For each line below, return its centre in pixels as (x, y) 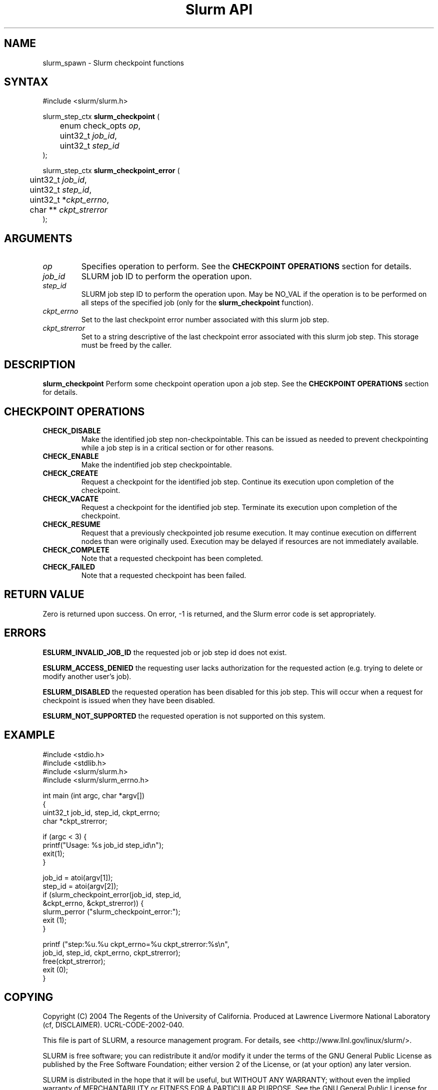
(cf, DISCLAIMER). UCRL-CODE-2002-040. (113, 1025)
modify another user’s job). (87, 676)
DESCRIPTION (40, 364)
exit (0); (55, 969)
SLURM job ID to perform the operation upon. (166, 277)
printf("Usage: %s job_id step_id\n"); (103, 845)
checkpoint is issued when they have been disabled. (129, 700)
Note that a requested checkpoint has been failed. (164, 575)
